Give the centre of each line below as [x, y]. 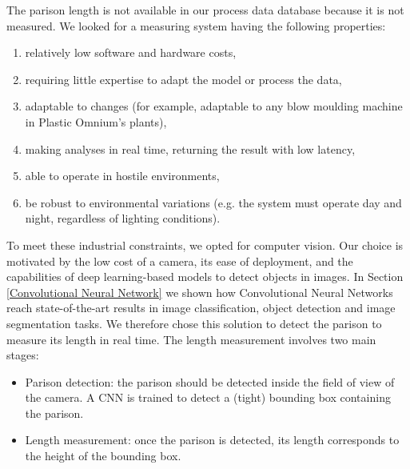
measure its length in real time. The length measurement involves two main [191, 339]
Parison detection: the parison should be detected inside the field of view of [210, 381]
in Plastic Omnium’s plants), [96, 121]
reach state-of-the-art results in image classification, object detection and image [201, 308]
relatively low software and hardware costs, [131, 52]
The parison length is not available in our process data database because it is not [205, 10]
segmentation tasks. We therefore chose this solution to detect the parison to [194, 323]
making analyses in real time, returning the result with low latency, [190, 148]
